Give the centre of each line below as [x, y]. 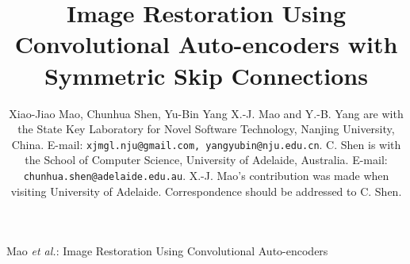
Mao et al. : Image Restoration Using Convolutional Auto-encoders [167, 251]
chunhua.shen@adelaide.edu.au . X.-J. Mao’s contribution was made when [206, 175]
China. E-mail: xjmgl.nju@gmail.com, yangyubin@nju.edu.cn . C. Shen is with [206, 144]
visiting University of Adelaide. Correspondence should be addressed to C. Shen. [206, 191]
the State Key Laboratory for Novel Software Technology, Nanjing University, [206, 129]
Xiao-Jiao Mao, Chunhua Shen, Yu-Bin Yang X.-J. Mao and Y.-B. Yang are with [206, 113]
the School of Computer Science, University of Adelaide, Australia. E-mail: [206, 160]
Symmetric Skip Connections [206, 75]
